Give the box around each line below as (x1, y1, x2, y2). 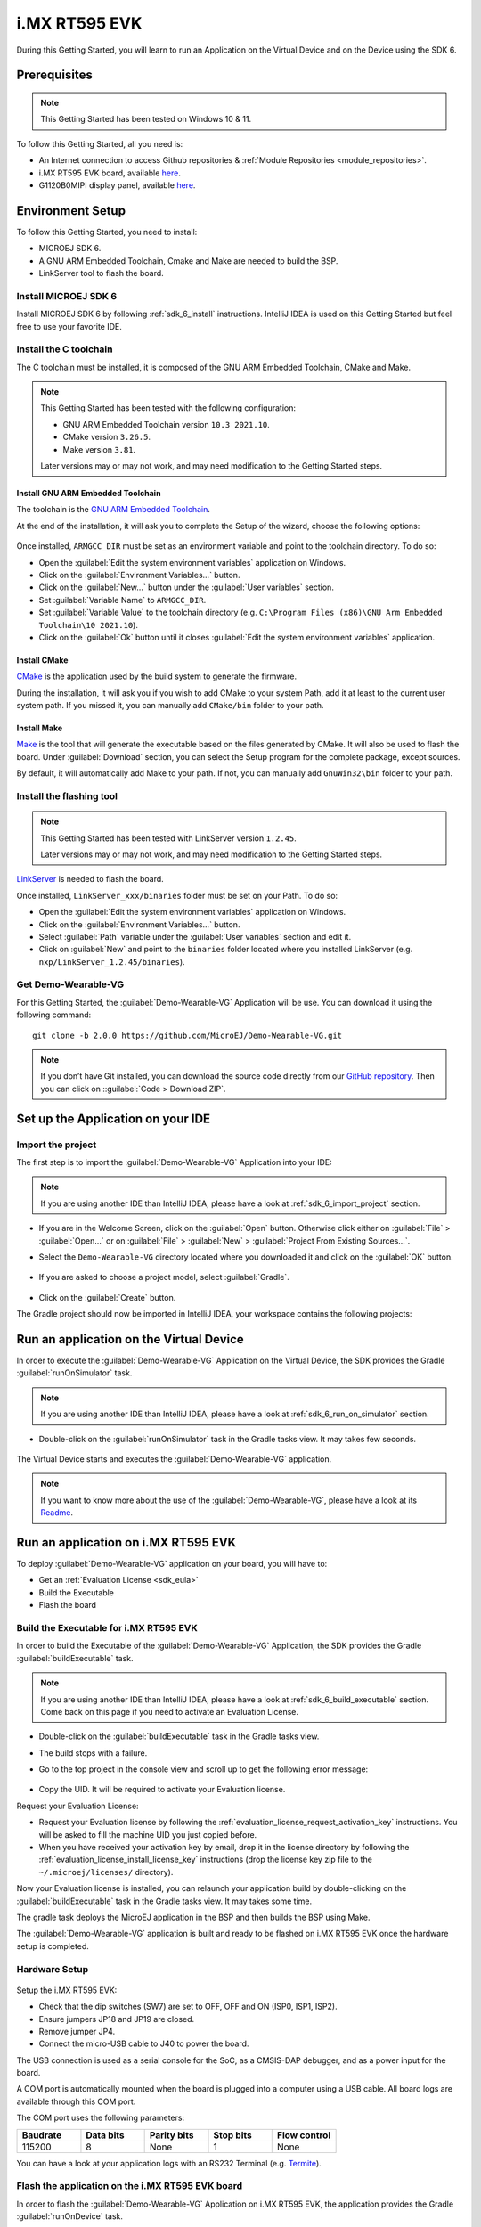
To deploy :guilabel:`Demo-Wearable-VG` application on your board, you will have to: (16, 1559, 328, 1570)
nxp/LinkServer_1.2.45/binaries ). (38, 956, 186, 967)
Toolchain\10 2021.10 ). (38, 619, 138, 630)
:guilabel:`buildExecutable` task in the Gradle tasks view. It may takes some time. (16, 1896, 313, 1906)
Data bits (86, 2129, 125, 2141)
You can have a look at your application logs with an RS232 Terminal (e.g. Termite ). (16, 2158, 322, 2168)
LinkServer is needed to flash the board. (16, 874, 164, 885)
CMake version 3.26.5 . (62, 432, 151, 443)
